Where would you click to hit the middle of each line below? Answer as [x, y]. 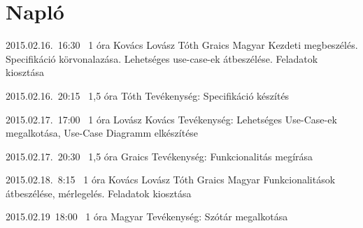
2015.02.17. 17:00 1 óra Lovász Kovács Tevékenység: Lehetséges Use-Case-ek [171, 119]
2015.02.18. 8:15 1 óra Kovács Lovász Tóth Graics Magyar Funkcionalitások [171, 180]
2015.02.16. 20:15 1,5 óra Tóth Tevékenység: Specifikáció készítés [148, 95]
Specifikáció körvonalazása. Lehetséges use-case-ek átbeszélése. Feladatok [162, 58]
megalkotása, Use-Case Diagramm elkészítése [102, 133]
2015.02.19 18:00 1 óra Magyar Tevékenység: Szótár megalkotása [147, 216]
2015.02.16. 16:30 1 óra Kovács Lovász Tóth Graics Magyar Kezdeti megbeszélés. [182, 45]
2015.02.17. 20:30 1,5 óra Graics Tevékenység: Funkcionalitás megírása [159, 156]
